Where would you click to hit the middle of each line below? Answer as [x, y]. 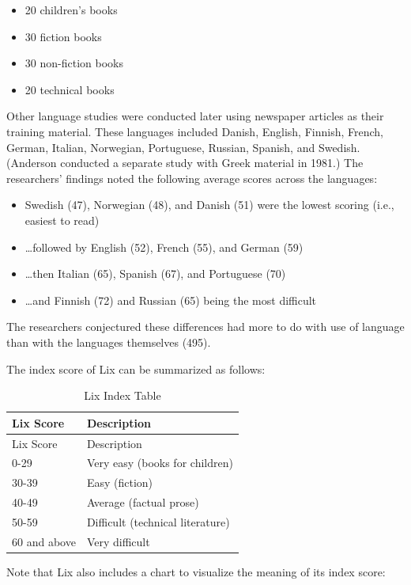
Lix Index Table [123, 395]
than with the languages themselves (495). [109, 342]
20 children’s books [71, 9]
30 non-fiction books [74, 63]
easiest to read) [62, 220]
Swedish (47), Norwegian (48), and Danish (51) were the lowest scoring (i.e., [209, 205]
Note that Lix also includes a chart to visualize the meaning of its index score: [196, 571]
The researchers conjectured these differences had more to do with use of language [205, 327]
